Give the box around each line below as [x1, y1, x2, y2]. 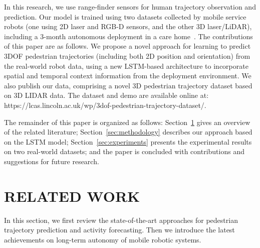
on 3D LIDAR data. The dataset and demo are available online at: [4, 90, 209, 100]
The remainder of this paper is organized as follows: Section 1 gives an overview [4, 116, 250, 127]
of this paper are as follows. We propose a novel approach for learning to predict [4, 41, 251, 51]
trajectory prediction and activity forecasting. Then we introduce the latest [4, 224, 235, 235]
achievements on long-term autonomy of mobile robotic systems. [4, 234, 201, 244]
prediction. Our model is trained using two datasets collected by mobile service [4, 11, 246, 22]
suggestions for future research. [4, 156, 99, 166]
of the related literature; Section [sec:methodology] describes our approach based [4, 127, 252, 137]
